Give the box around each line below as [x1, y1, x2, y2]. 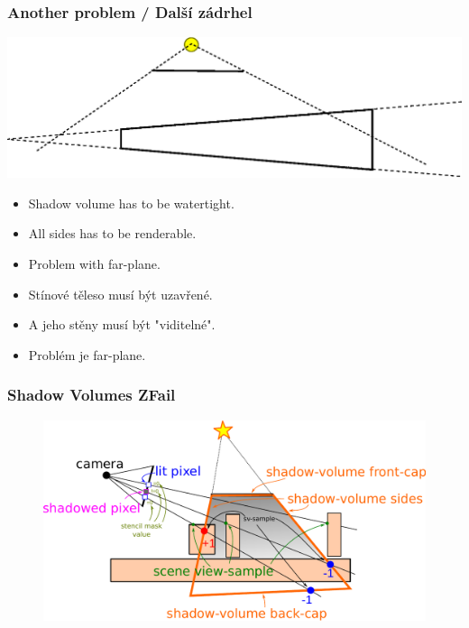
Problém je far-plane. [28, 345, 146, 364]
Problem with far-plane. [28, 254, 161, 273]
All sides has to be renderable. [28, 224, 197, 243]
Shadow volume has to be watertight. [28, 193, 234, 212]
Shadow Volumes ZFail [7, 383, 176, 406]
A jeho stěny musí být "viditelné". [28, 315, 216, 334]
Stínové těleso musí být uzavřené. [28, 284, 213, 303]
